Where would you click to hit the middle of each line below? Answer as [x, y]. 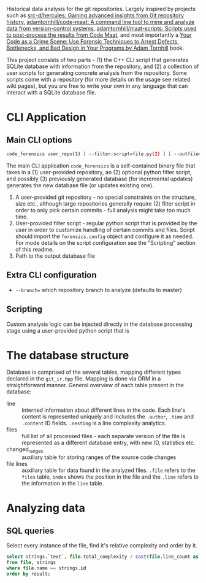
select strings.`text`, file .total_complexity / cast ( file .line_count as [103, 557]
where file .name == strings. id [46, 568]
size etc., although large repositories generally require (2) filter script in [105, 203]
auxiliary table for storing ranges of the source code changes [99, 457]
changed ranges [25, 450]
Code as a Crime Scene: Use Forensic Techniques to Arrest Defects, [93, 41]
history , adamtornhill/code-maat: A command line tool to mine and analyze [101, 22]
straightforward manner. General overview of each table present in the [95, 385]
